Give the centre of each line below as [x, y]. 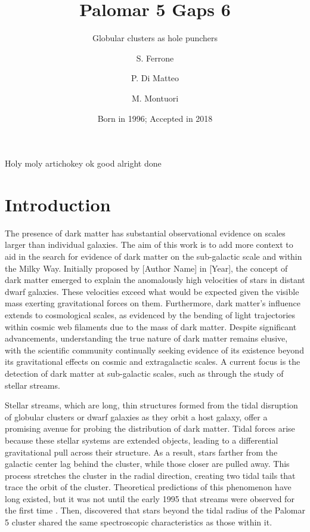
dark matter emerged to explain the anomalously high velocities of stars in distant [155, 280]
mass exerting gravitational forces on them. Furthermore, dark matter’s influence [153, 303]
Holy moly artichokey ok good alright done [83, 163]
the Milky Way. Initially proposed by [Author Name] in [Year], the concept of [146, 268]
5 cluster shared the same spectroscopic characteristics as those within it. [139, 522]
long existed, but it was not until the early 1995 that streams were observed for [150, 498]
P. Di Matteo [155, 78]
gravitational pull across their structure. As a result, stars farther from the [141, 452]
